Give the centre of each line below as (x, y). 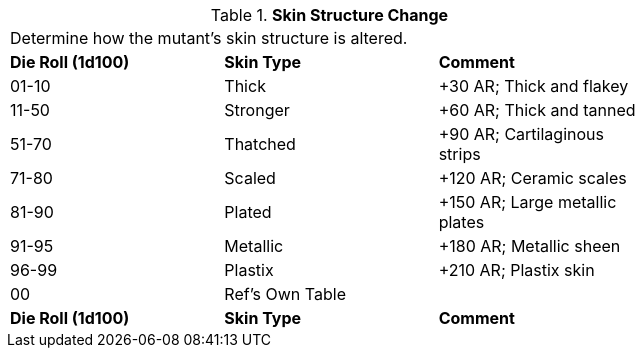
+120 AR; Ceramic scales (532, 178)
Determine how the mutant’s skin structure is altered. (209, 38)
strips (459, 154)
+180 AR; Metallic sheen (529, 246)
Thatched (260, 144)
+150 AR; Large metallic (527, 202)
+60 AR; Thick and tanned (537, 110)
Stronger (257, 110)
